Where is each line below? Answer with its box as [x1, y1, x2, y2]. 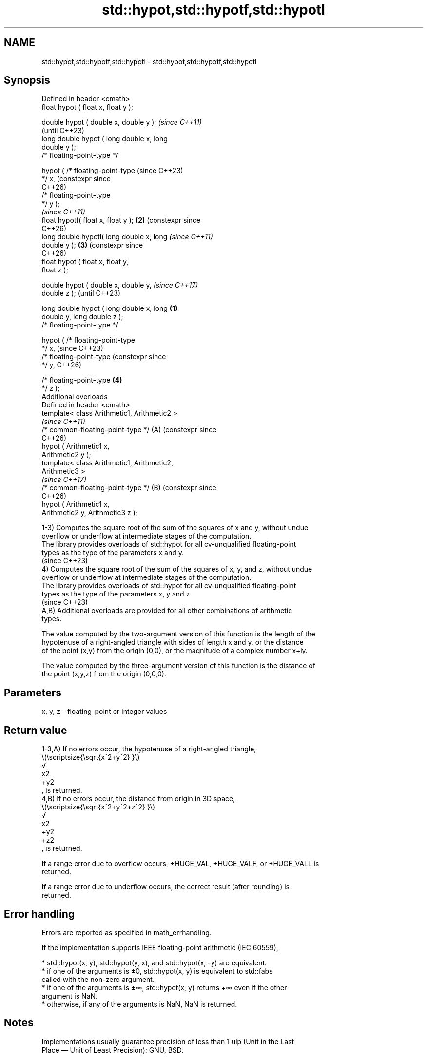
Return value [4, 724, 67, 736]
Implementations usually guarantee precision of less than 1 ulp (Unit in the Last [41, 1037, 294, 1046]
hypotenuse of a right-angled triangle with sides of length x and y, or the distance [41, 638, 304, 647]
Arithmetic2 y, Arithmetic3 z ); [41, 508, 138, 517]
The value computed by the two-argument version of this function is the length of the [41, 630, 315, 638]
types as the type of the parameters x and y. [41, 548, 184, 557]
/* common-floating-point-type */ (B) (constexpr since [41, 483, 216, 492]
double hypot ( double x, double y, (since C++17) [41, 281, 198, 289]
